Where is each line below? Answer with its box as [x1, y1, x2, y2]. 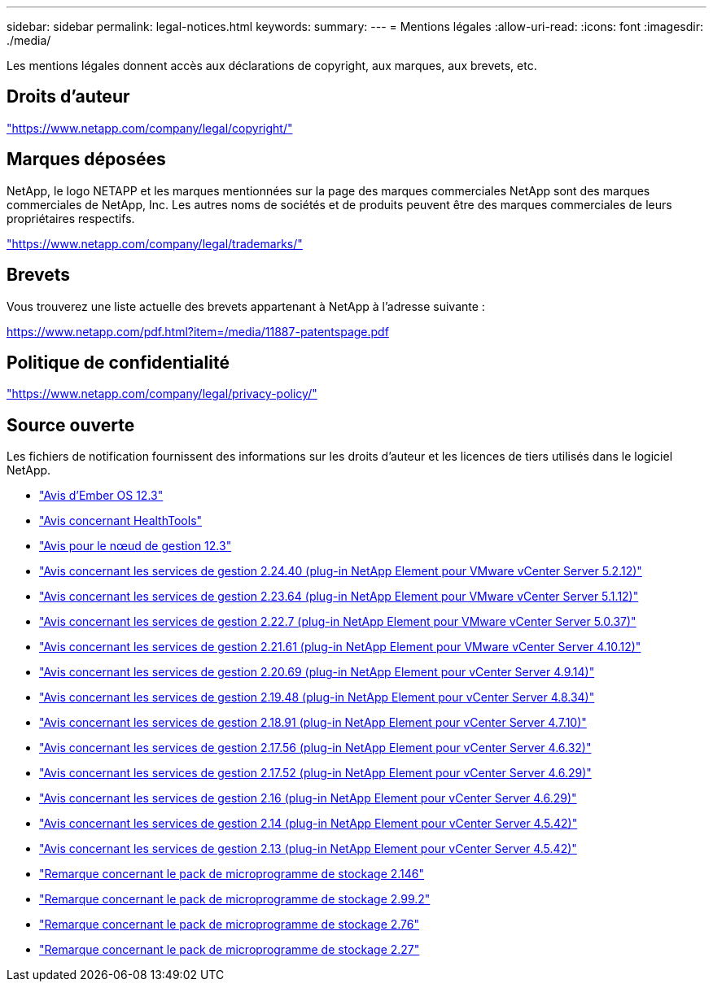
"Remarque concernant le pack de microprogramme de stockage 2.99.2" [39, 892, 431, 907]
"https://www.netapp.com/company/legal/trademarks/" [7, 236, 303, 251]
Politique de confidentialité [7, 352, 230, 373]
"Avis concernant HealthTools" [39, 514, 203, 528]
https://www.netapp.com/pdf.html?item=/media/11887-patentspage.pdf [7, 324, 389, 339]
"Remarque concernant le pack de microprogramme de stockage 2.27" [39, 942, 420, 957]
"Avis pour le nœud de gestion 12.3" [39, 539, 232, 553]
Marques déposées [7, 149, 166, 170]
